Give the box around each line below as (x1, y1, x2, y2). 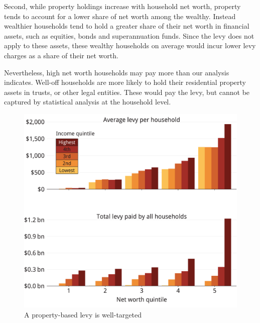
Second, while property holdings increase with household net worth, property (4, 1, 241, 11)
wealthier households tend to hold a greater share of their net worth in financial (4, 21, 249, 31)
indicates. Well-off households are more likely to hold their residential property (4, 77, 246, 87)
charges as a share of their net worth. (4, 50, 118, 60)
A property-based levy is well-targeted (24, 309, 142, 319)
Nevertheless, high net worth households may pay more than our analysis (4, 67, 229, 77)
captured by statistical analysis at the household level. (4, 96, 171, 107)
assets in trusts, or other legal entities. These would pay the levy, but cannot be (4, 86, 250, 97)
